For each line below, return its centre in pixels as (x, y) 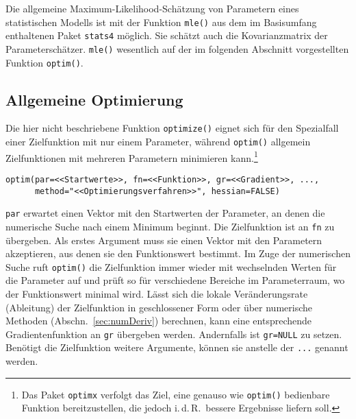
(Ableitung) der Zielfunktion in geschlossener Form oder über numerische (159, 307)
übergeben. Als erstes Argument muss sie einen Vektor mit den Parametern (164, 240)
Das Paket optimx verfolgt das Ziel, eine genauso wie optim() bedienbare (176, 394)
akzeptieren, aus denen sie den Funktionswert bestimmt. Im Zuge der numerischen (178, 253)
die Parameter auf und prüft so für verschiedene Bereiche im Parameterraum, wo (175, 280)
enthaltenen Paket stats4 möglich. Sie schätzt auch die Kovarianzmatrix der (167, 35)
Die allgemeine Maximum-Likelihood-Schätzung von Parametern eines (152, 8)
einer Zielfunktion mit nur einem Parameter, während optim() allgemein (158, 142)
